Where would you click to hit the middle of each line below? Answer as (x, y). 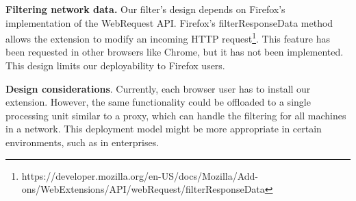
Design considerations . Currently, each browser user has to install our (158, 88)
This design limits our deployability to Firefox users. (115, 66)
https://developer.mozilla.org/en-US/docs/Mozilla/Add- (140, 175)
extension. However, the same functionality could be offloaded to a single (158, 102)
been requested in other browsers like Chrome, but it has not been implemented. (175, 52)
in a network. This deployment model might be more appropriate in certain (164, 129)
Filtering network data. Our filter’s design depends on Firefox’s (145, 9)
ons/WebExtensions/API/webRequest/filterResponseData (143, 189)
